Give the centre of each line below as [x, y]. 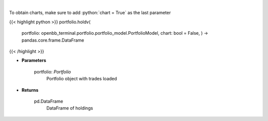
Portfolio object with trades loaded [82, 79]
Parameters [34, 60]
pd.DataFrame [49, 101]
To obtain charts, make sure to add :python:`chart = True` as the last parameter [90, 13]
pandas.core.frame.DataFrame [53, 40]
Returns [30, 90]
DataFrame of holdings [70, 108]
